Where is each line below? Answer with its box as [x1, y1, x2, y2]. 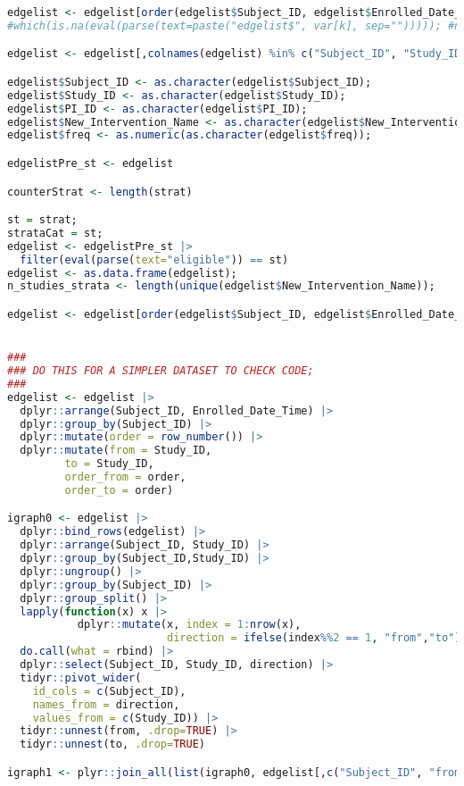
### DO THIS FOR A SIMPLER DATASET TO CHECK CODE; [7, 364, 314, 377]
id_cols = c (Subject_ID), [32, 684, 186, 698]
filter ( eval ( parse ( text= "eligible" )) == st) [20, 253, 289, 266]
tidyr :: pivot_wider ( [20, 671, 142, 684]
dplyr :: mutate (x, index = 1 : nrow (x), [77, 618, 302, 631]
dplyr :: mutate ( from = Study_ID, [20, 444, 212, 457]
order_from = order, [64, 471, 186, 483]
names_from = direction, [32, 698, 180, 711]
